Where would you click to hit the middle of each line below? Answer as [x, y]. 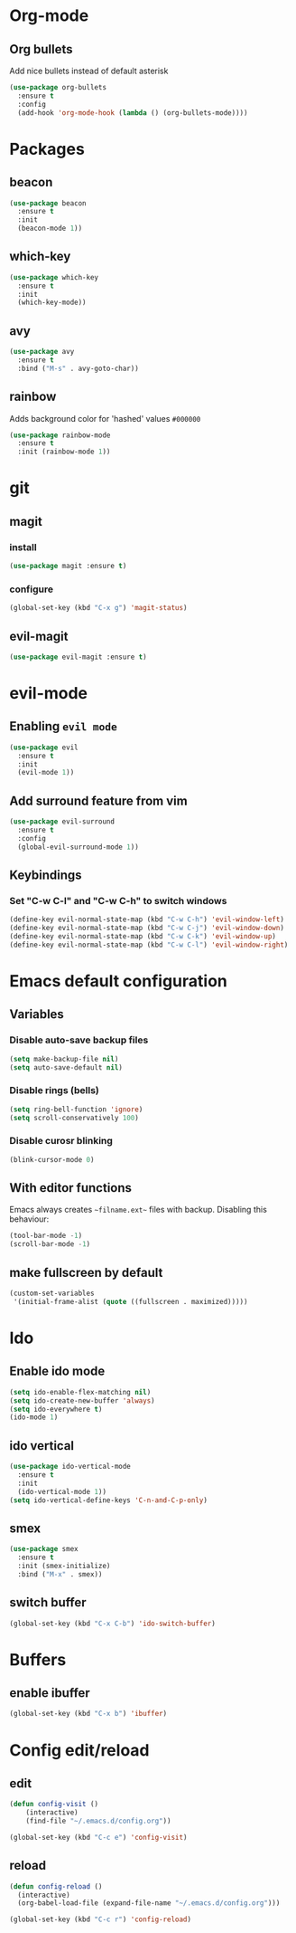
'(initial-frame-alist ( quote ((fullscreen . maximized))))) [130, 1301]
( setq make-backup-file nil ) [64, 1059]
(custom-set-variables [52, 1294]
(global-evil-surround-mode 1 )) [79, 847]
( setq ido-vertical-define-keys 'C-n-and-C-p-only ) [108, 1500]
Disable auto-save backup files [79, 1040]
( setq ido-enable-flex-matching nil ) [80, 1392]
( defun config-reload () [56, 1886]
